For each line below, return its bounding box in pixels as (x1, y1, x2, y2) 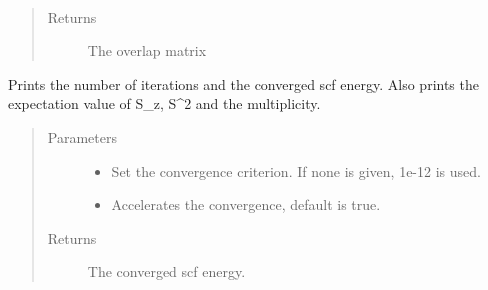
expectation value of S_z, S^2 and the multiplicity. (8, 93, 321, 114)
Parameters (47, 126, 117, 147)
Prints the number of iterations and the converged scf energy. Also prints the (8, 73, 479, 94)
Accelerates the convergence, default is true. (111, 194, 381, 215)
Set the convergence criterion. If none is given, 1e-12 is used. (111, 160, 481, 181)
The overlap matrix (87, 40, 207, 61)
